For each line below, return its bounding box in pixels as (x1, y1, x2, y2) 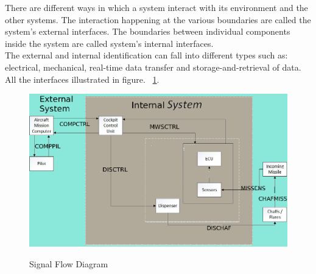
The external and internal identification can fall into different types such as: (5, 49, 288, 61)
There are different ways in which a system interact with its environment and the (5, 1, 308, 13)
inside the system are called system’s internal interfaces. (5, 37, 214, 49)
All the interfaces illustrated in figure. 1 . (5, 72, 160, 85)
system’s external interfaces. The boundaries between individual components (5, 25, 290, 38)
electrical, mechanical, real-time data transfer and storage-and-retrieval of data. (5, 60, 301, 73)
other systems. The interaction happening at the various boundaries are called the (5, 13, 311, 26)
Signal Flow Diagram (29, 257, 108, 270)
